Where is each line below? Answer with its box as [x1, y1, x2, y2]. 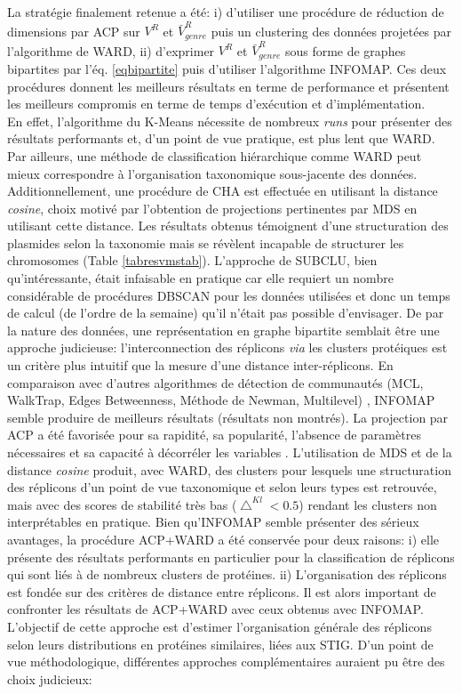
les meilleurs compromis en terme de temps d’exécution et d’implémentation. [7, 94, 426, 113]
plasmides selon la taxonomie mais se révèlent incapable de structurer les [7, 233, 404, 252]
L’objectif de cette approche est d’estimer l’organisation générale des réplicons [7, 617, 432, 635]
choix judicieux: [7, 669, 92, 688]
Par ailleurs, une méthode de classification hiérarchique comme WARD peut [7, 146, 422, 165]
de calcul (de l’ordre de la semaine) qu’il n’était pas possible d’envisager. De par [7, 303, 444, 322]
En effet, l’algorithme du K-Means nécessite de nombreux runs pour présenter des [7, 111, 452, 130]
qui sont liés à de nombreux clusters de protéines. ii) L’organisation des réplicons [7, 565, 447, 584]
